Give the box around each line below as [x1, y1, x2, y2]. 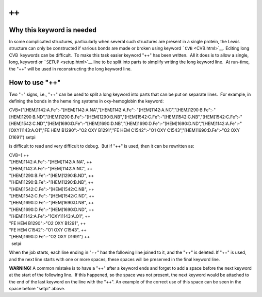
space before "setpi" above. [9, 286, 65, 292]
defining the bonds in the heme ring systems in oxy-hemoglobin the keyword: [9, 98, 164, 104]
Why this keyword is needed [9, 26, 97, 34]
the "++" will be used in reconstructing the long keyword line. [9, 66, 132, 71]
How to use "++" [9, 78, 61, 87]
